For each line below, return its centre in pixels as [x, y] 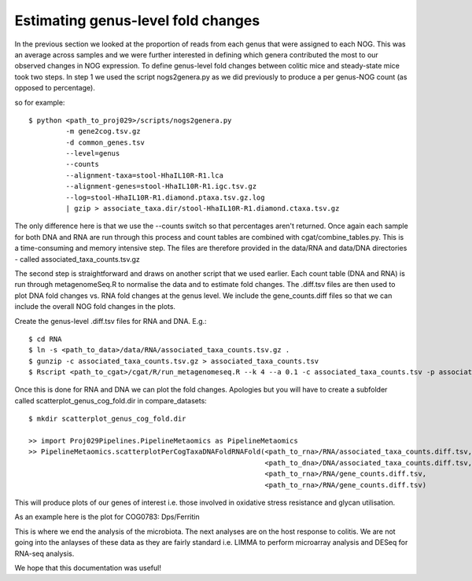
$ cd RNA [45, 339]
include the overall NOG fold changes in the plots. [95, 307]
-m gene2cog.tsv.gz [103, 131]
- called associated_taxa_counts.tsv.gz [77, 259]
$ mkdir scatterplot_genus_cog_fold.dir [107, 419]
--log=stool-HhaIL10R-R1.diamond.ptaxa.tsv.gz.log [165, 197]
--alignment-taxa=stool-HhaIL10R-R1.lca [145, 175]
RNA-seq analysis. [44, 553]
